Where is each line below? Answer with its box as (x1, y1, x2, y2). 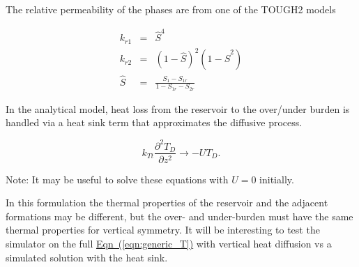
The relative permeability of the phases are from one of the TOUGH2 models (6, 2, 336, 16)
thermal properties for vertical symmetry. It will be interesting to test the (6, 222, 320, 237)
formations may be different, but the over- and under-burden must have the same (6, 208, 353, 223)
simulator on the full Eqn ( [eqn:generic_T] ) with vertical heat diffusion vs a (6, 236, 332, 250)
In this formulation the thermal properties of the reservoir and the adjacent (6, 195, 328, 210)
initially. (259, 171, 294, 186)
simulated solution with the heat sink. (6, 250, 168, 264)
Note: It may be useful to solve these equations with (6, 171, 229, 186)
